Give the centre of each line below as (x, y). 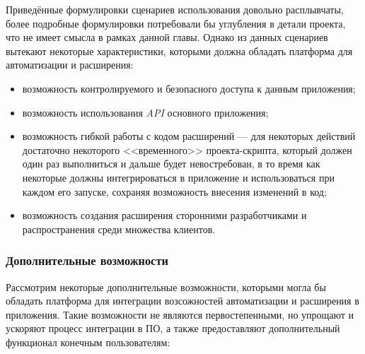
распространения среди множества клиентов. (119, 229)
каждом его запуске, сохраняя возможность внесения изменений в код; (174, 191)
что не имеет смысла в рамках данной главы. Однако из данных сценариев (167, 37)
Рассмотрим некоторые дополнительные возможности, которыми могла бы (166, 287)
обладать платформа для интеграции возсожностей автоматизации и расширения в (182, 301)
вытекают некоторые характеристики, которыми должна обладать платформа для (179, 51)
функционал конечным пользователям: (88, 342)
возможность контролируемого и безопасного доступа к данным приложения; (189, 88)
